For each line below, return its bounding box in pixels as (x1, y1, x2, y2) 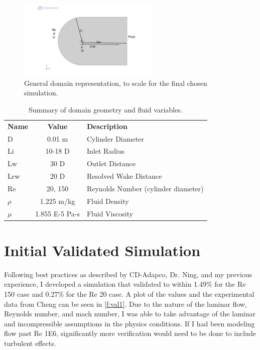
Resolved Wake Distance (86, 171, 162, 181)
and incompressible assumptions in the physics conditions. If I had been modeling (4, 318, 255, 328)
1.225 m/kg (40, 195, 75, 206)
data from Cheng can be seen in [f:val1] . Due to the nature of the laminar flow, (4, 298, 247, 309)
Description (86, 121, 127, 131)
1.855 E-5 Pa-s (35, 208, 80, 218)
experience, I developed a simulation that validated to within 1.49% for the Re (4, 279, 246, 289)
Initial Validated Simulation (4, 240, 201, 260)
